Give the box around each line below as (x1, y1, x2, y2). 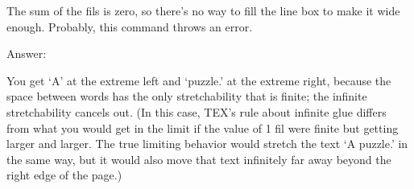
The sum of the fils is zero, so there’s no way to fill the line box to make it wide (6, 2, 400, 18)
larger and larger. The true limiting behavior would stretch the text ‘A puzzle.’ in (6, 135, 408, 152)
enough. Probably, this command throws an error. (6, 18, 253, 35)
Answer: (6, 45, 47, 62)
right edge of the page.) (6, 166, 122, 183)
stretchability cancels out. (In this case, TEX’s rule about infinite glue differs (6, 103, 387, 120)
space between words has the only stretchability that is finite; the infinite (6, 88, 367, 105)
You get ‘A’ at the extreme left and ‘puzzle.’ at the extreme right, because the (6, 72, 391, 88)
